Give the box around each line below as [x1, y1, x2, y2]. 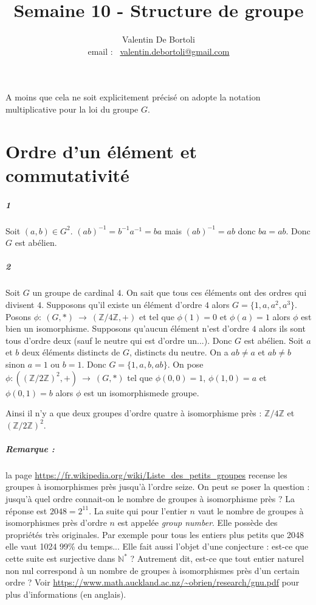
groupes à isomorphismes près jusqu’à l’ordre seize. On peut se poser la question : [5, 480, 310, 493]
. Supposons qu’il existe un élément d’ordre [41, 298, 202, 310]
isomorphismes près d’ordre [5, 516, 107, 529]
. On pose [167, 357, 204, 370]
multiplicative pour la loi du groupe [5, 102, 139, 115]
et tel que [139, 310, 174, 323]
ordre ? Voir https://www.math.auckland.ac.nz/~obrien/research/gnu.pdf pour [5, 576, 300, 589]
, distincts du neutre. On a [129, 346, 228, 358]
